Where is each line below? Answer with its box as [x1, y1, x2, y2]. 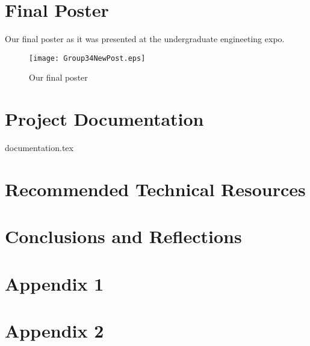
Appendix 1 [5, 271, 104, 295]
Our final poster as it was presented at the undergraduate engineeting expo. [5, 32, 285, 45]
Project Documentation [5, 107, 204, 131]
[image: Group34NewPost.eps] [29, 54, 146, 63]
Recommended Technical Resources [5, 176, 306, 201]
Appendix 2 [5, 318, 104, 342]
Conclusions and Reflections [5, 224, 242, 249]
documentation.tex [5, 141, 73, 154]
